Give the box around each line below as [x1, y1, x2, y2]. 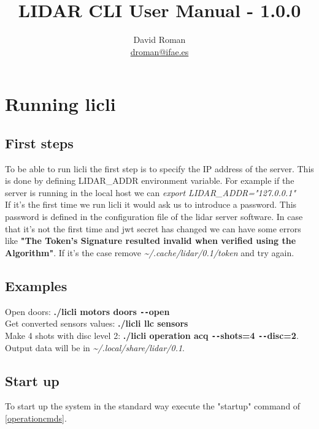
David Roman [133, 33, 186, 46]
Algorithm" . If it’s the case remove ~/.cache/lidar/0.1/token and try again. [5, 246, 294, 259]
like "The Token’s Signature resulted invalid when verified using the [5, 234, 296, 247]
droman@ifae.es [130, 45, 189, 58]
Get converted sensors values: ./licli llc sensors [5, 317, 188, 330]
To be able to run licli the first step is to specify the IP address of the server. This [5, 162, 314, 175]
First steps [5, 133, 74, 152]
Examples [5, 276, 67, 295]
